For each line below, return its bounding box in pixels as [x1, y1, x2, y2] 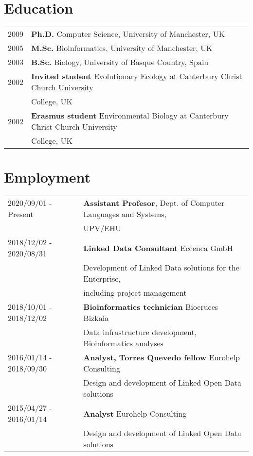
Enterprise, [83, 273, 121, 285]
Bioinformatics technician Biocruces [83, 301, 218, 313]
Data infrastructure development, [83, 326, 197, 338]
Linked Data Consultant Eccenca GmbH [83, 242, 233, 253]
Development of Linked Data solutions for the [83, 262, 239, 273]
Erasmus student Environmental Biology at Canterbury [31, 110, 229, 121]
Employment [4, 167, 91, 187]
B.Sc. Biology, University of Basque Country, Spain [31, 56, 209, 68]
